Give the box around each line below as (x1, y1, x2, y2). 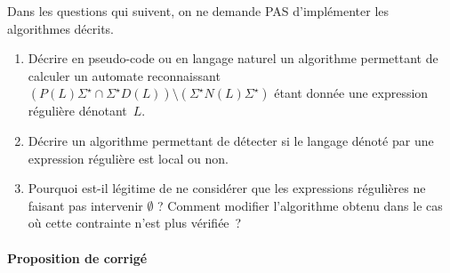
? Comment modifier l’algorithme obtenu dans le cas (157, 196, 443, 214)
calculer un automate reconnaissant (28, 66, 221, 84)
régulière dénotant (28, 101, 127, 120)
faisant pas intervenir (28, 196, 143, 214)
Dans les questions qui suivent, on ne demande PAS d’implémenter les (7, 2, 390, 20)
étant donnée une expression (274, 84, 429, 102)
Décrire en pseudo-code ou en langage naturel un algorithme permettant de (28, 49, 438, 68)
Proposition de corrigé (7, 248, 148, 267)
